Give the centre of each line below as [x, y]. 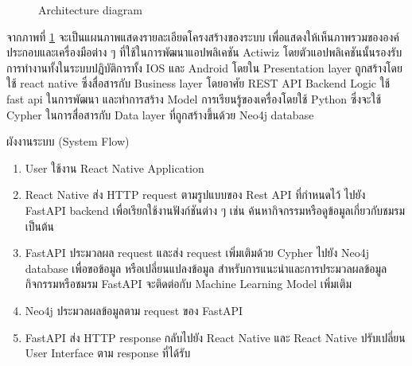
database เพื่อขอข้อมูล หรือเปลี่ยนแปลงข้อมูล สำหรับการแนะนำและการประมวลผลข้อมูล [206, 268]
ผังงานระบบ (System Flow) [68, 141]
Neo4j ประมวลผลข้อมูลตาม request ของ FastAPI [134, 310]
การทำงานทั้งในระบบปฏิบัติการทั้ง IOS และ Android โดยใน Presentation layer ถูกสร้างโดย [204, 67]
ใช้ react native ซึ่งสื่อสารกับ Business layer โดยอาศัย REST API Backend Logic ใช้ [198, 83]
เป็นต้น [40, 226]
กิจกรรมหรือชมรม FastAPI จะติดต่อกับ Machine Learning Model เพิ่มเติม [189, 284]
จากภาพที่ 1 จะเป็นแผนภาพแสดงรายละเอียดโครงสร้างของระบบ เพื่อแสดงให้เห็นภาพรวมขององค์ [203, 36]
